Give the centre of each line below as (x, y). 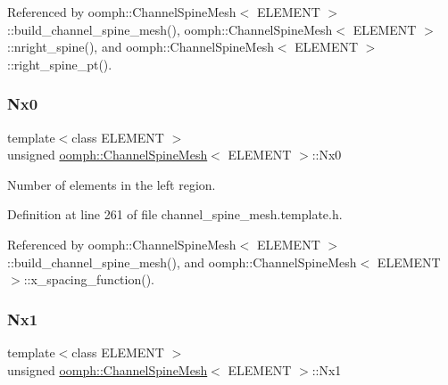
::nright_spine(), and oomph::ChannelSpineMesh (141, 47)
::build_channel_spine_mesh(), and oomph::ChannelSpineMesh (182, 262)
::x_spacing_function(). (89, 279)
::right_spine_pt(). (60, 64)
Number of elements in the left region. (112, 184)
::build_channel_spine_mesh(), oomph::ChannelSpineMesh (170, 29)
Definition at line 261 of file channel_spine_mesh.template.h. (175, 214)
